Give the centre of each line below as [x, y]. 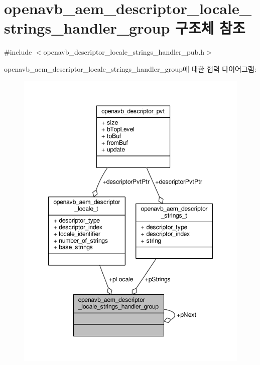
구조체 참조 [210, 28]
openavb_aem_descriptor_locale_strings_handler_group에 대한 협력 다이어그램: [130, 68]
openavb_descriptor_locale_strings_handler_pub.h [124, 52]
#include [18, 52]
